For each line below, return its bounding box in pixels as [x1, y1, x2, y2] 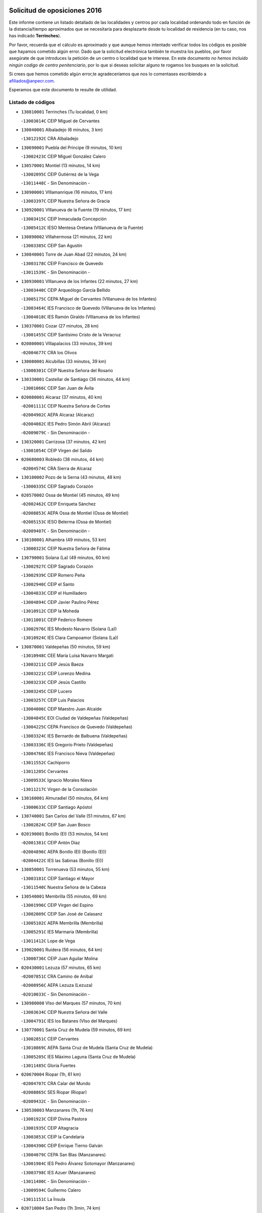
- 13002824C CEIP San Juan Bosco [21, 822, 91, 828]
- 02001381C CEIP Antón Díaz [21, 840, 80, 846]
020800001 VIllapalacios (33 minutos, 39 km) [21, 341, 113, 346]
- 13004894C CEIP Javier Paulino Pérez [21, 599, 99, 605]
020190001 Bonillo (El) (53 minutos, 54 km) [21, 831, 109, 836]
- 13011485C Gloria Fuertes [21, 1063, 76, 1068]
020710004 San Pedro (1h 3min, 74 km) [21, 1205, 100, 1211]
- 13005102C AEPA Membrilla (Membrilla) [21, 920, 104, 926]
